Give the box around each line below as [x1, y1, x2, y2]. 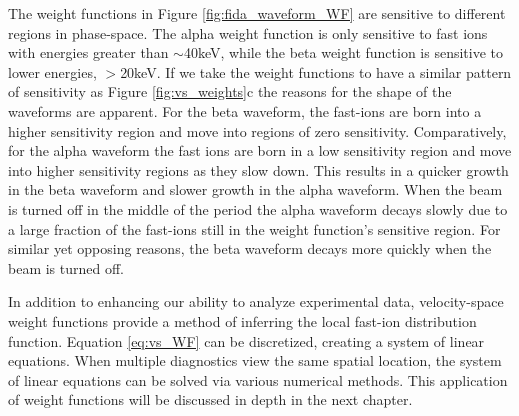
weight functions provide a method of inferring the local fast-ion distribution [8, 310, 477, 331]
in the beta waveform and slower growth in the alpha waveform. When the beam [8, 179, 503, 200]
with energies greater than [8, 42, 169, 63]
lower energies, [8, 61, 97, 82]
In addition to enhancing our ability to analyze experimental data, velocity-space [8, 291, 504, 312]
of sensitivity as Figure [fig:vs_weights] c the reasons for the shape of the [8, 81, 452, 102]
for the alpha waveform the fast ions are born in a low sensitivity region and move [8, 140, 512, 161]
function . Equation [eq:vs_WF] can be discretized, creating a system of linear [8, 330, 485, 351]
